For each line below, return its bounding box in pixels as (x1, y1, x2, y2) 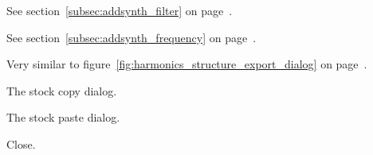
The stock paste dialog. (6, 109, 120, 126)
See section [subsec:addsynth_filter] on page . (6, 2, 233, 18)
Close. (6, 135, 36, 152)
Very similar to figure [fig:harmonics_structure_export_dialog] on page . (6, 56, 367, 72)
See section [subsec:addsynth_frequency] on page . (6, 29, 257, 45)
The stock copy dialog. (6, 82, 117, 99)
